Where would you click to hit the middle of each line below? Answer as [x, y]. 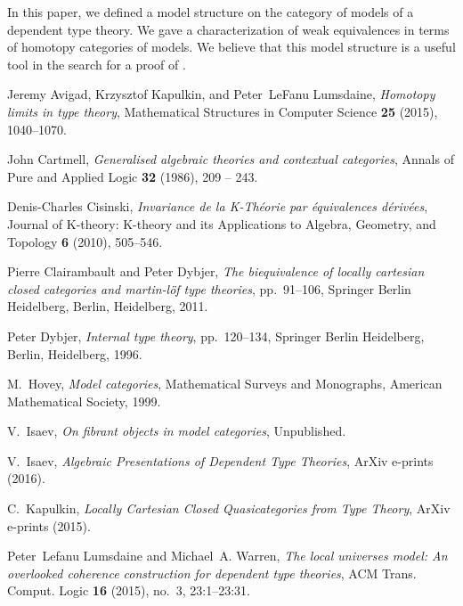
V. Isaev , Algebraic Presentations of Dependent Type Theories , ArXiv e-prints [220, 460]
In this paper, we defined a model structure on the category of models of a [211, 12]
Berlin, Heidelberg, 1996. [75, 353]
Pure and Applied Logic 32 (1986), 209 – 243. [133, 176]
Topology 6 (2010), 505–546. [85, 241]
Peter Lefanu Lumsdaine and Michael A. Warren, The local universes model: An [227, 556]
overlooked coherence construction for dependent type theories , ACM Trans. [212, 573]
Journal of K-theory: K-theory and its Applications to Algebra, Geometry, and [222, 223]
